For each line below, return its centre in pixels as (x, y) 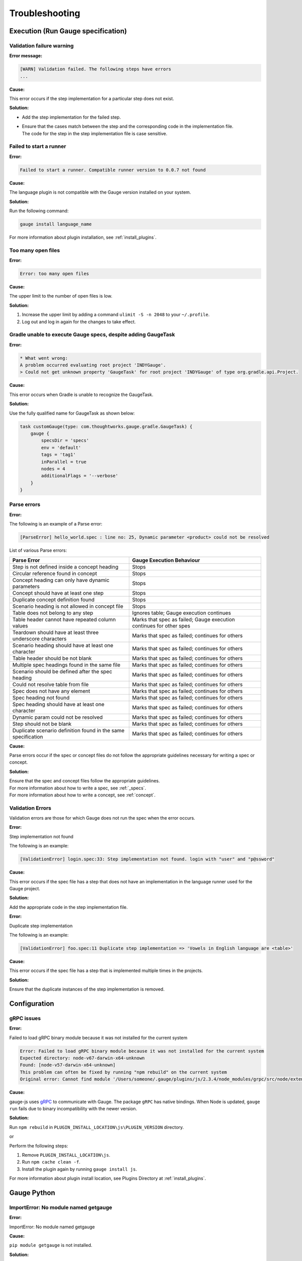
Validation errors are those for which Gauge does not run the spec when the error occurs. (102, 818)
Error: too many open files (54, 274)
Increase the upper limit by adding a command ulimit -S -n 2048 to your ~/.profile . (116, 315)
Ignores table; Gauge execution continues (181, 613)
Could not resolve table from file (51, 684)
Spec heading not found (41, 698)
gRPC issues (25, 1018)
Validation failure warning (42, 45)
